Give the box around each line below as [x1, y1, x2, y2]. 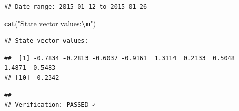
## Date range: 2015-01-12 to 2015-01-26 [4, 3, 147, 10]
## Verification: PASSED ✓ [4, 101, 96, 109]
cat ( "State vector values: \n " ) [4, 18, 96, 29]
